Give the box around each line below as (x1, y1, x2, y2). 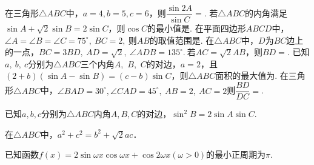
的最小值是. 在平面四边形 (147, 22, 246, 35)
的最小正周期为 (206, 148, 266, 161)
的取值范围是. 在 (149, 33, 215, 46)
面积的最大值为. (215, 69, 278, 82)
